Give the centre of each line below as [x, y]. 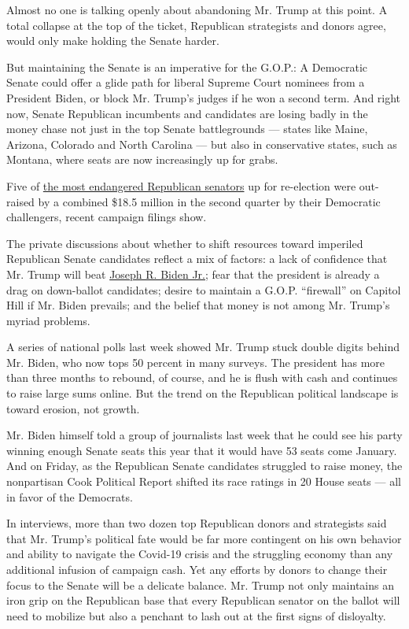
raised [20, 201]
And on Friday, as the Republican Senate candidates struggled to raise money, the [204, 466]
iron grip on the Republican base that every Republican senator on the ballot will [203, 600]
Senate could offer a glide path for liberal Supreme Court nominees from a [186, 82]
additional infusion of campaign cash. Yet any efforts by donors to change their [197, 569]
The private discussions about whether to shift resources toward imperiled [185, 243]
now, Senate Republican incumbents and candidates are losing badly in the [187, 113]
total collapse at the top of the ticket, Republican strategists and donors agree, [196, 25]
